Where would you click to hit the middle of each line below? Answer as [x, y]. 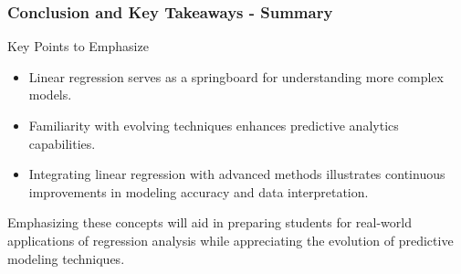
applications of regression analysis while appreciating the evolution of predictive [230, 240]
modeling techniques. [66, 258]
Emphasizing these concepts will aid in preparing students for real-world [210, 222]
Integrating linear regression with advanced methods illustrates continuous [237, 174]
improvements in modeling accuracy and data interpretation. [199, 191]
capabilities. [62, 143]
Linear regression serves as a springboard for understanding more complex [236, 76]
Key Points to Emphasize [78, 46]
